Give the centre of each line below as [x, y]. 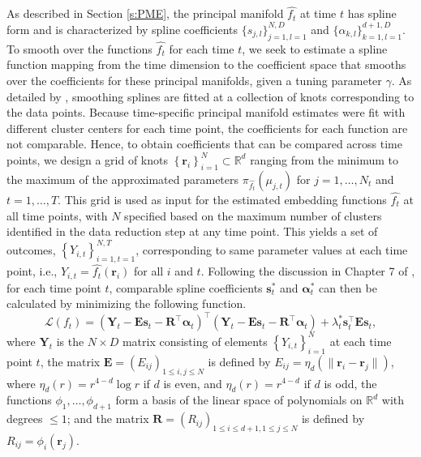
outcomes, [31, 249]
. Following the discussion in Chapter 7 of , [308, 271]
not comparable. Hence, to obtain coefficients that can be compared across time [204, 144]
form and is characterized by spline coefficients [122, 29]
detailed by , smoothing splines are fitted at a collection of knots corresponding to [210, 96]
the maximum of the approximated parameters [123, 179]
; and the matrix [108, 419]
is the [70, 341]
